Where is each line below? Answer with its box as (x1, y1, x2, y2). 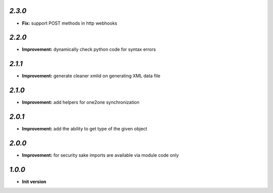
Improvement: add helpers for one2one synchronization (22, 99, 140, 105)
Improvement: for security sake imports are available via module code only (22, 152, 179, 158)
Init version (22, 178, 47, 184)
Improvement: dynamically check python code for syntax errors (22, 46, 156, 52)
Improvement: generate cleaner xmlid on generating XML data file (22, 73, 161, 79)
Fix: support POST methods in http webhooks (22, 20, 117, 26)
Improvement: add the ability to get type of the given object (22, 126, 148, 132)
